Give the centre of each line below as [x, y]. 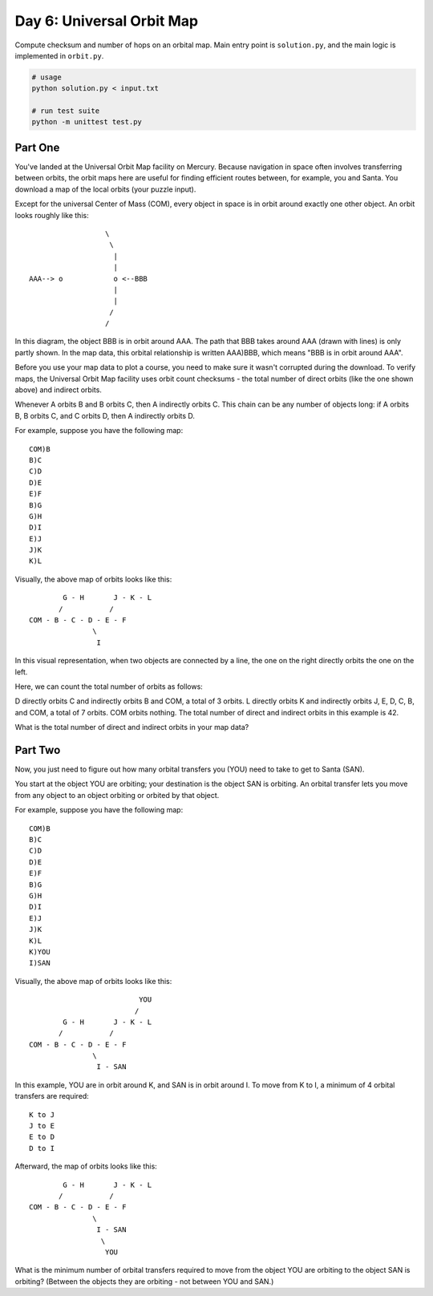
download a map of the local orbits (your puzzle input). [105, 189]
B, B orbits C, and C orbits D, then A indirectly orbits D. [105, 415]
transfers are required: [52, 1096]
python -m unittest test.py [87, 122]
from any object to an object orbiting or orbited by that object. [117, 795]
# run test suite [66, 111]
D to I [42, 1148]
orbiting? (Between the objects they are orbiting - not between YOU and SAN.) [144, 1281]
